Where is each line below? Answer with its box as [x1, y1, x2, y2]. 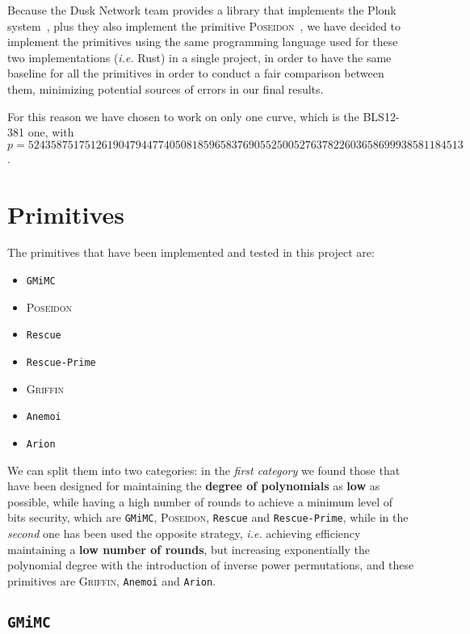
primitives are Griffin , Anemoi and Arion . [7, 572, 216, 589]
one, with [27, 124, 74, 141]
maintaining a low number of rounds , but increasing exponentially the [7, 540, 371, 557]
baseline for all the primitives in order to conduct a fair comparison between [7, 65, 384, 82]
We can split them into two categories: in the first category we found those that [7, 461, 401, 478]
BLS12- [363, 107, 400, 124]
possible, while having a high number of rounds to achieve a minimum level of [7, 493, 393, 510]
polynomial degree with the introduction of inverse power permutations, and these [7, 556, 414, 573]
